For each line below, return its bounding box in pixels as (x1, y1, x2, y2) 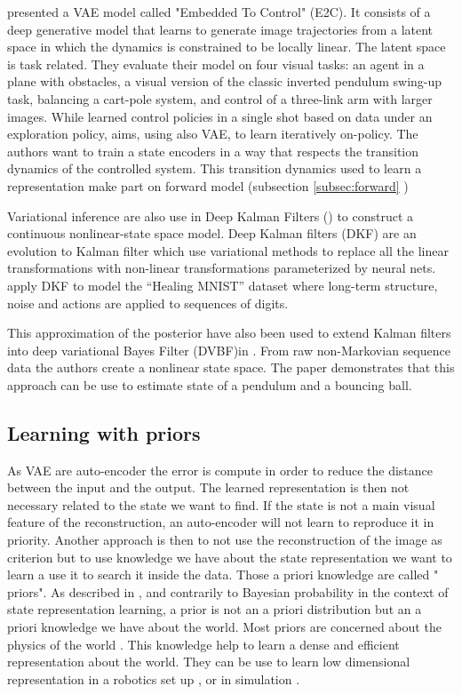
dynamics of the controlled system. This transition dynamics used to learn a (7, 159, 422, 178)
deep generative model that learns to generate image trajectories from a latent (7, 20, 434, 38)
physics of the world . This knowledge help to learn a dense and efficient (7, 634, 400, 653)
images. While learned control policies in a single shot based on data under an (7, 107, 433, 125)
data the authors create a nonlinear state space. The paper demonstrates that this (7, 358, 455, 377)
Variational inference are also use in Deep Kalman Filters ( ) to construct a (7, 206, 414, 225)
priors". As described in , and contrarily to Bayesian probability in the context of (7, 582, 449, 601)
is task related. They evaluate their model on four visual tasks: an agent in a (7, 54, 425, 73)
